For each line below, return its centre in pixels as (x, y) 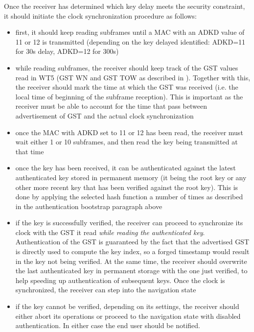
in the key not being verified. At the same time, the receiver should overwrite (131, 261)
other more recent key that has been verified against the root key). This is (127, 187)
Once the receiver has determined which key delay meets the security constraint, (125, 6)
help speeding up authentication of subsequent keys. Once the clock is (120, 280)
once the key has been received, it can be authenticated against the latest (126, 168)
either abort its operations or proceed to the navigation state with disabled (128, 316)
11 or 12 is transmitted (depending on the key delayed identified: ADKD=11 (130, 41)
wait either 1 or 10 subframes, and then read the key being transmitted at (127, 142)
